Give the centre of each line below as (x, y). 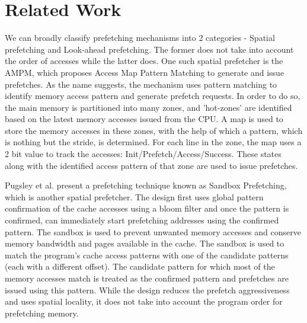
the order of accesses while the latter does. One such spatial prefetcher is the (144, 61)
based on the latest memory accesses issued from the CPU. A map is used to (144, 119)
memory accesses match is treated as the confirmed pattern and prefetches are (147, 278)
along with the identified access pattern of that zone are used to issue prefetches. (151, 165)
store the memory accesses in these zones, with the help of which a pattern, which (154, 130)
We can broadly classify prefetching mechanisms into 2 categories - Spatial (140, 38)
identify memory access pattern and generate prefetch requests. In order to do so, (153, 96)
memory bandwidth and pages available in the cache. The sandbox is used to (145, 243)
